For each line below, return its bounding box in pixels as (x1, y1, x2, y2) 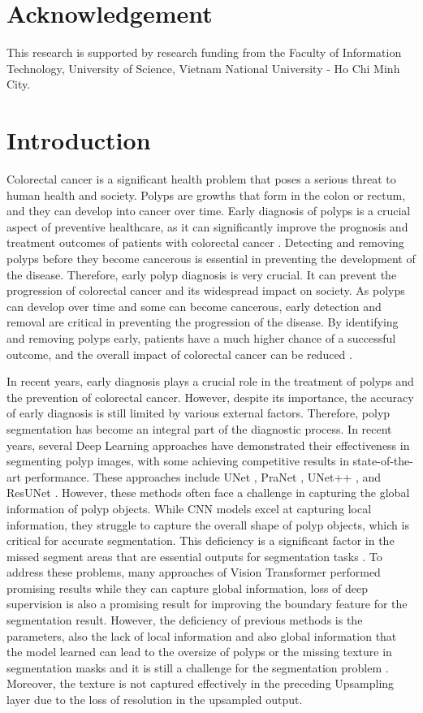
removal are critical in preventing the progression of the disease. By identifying (6, 313, 399, 331)
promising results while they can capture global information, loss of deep (6, 579, 369, 596)
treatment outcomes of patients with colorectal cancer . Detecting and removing (6, 234, 404, 251)
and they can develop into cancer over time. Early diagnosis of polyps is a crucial (6, 202, 411, 219)
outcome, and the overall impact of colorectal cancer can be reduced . (6, 345, 352, 362)
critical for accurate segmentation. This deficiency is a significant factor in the (6, 532, 395, 549)
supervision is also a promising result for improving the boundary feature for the (6, 595, 408, 612)
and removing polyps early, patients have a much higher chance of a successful (6, 329, 396, 346)
